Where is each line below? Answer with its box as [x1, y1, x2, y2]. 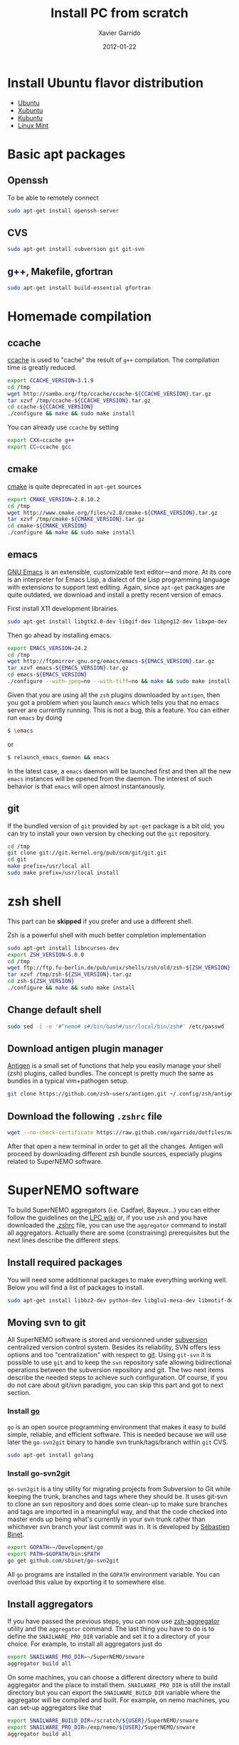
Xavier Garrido [98, 29, 141, 37]
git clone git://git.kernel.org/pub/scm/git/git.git [7, 850, 167, 857]
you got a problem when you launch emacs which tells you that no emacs [7, 698, 219, 706]
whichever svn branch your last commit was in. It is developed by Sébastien [7, 1522, 230, 1530]
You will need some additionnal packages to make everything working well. [7, 1275, 228, 1284]
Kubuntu [17, 113, 43, 122]
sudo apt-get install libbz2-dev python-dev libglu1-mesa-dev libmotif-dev [7, 1297, 237, 1304]
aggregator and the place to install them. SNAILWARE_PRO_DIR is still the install [7, 1681, 230, 1689]
